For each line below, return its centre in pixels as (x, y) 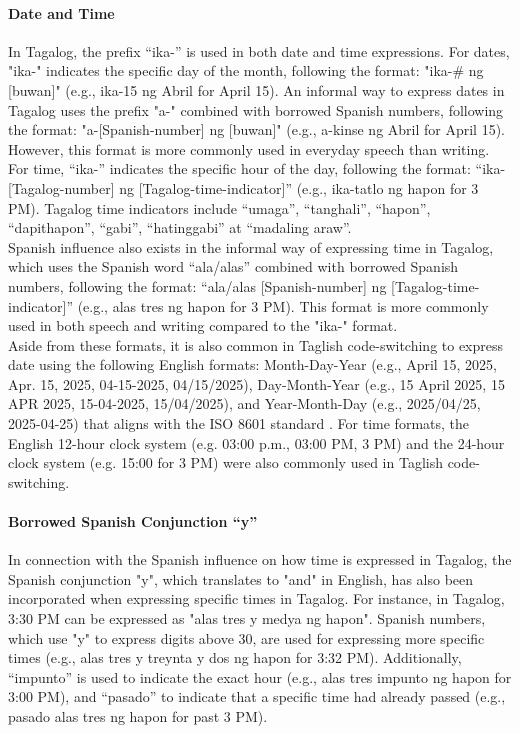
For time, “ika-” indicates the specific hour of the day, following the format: (239, 168)
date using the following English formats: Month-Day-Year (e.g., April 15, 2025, (252, 364)
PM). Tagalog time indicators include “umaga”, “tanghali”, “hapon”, (219, 207)
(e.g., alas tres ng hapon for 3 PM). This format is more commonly (283, 305)
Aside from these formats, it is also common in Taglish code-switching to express (256, 344)
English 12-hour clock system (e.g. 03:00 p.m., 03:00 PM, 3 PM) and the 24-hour (256, 442)
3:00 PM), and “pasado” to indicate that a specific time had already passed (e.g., (257, 696)
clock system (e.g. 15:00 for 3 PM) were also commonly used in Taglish (225, 462)
